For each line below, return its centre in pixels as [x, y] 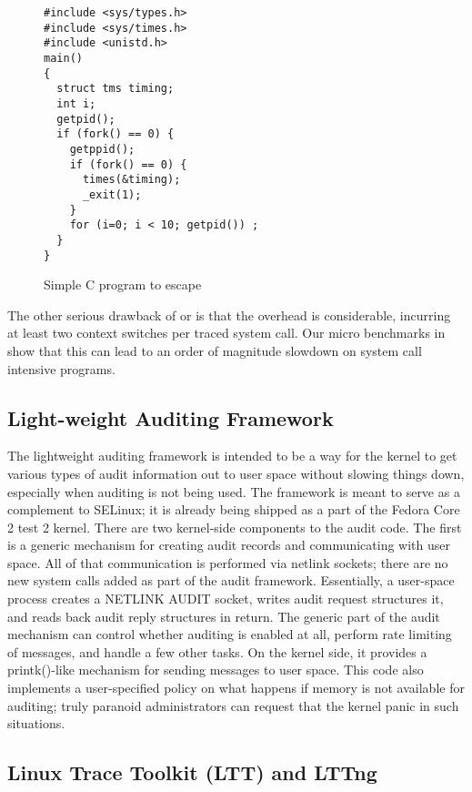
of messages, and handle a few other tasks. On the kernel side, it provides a [217, 651]
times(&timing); [131, 180]
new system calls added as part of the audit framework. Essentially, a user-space [231, 580]
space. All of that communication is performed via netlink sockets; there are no [228, 562]
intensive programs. [61, 368]
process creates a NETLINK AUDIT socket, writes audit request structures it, [226, 599]
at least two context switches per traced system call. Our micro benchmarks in [226, 333]
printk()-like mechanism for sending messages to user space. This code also [216, 670]
